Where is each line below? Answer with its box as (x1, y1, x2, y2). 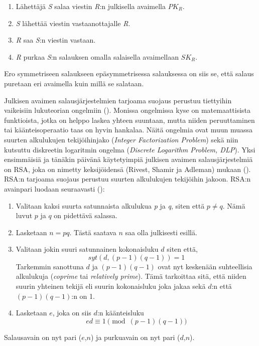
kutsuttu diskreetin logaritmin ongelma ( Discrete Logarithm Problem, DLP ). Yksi (4, 144, 255, 154)
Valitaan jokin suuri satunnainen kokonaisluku (16, 244, 159, 254)
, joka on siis (52, 307, 91, 318)
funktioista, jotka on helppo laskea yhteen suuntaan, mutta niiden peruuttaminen (4, 114, 255, 125)
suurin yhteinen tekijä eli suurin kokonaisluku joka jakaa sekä (16, 281, 206, 291)
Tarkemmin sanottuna (16, 261, 84, 271)
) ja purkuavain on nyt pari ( (90, 331, 180, 342)
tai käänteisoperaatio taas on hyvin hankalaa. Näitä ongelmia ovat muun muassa (4, 124, 253, 135)
